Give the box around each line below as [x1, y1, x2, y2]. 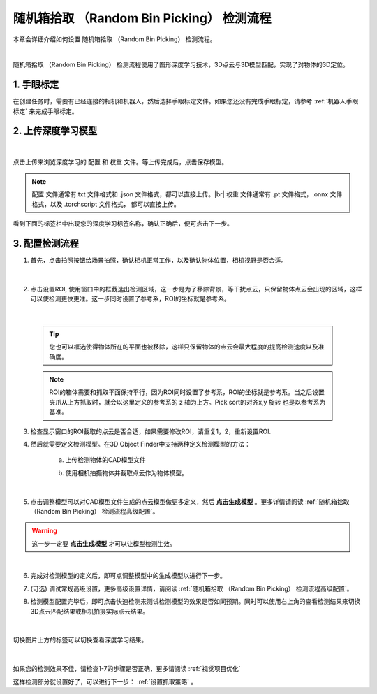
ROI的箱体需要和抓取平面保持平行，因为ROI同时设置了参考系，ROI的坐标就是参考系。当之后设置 [49, 388, 325, 396]
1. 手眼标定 [13, 79, 59, 91]
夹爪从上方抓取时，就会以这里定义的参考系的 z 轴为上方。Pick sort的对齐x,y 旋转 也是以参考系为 [49, 398, 326, 406]
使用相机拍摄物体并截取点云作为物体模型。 [65, 468, 188, 477]
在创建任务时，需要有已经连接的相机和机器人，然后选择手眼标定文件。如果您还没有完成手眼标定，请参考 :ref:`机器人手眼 [13, 97, 359, 106]
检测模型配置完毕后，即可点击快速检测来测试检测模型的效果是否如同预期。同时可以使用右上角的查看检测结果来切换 [30, 598, 361, 606]
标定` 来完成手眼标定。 [13, 107, 78, 115]
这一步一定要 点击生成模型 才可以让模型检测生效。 [31, 539, 176, 548]
